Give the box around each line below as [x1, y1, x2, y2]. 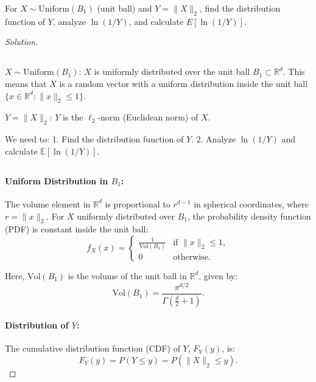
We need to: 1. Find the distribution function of [5, 133, 184, 145]
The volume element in [5, 197, 91, 210]
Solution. [5, 35, 38, 48]
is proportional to [105, 197, 170, 210]
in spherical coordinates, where [194, 197, 309, 210]
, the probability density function [187, 209, 311, 222]
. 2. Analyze [191, 133, 236, 145]
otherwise [173, 252, 208, 262]
